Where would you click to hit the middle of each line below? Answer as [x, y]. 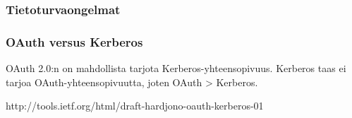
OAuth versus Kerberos [74, 41]
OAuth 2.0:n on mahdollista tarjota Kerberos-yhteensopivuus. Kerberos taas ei [176, 68]
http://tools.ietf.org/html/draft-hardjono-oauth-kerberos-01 [135, 106]
